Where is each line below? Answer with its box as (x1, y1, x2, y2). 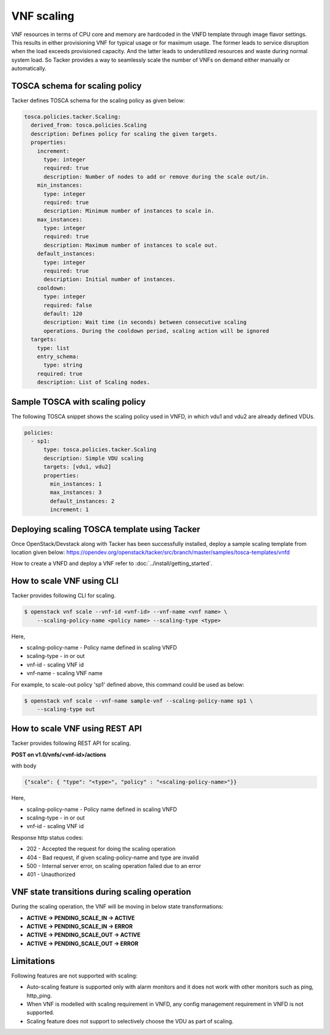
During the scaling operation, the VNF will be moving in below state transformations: (11, 903, 224, 910)
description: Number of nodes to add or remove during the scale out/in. (43, 173, 269, 180)
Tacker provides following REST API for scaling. (11, 739, 131, 747)
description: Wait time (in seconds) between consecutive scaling (43, 319, 247, 326)
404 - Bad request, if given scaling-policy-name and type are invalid (26, 854, 199, 861)
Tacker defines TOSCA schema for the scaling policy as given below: (11, 97, 185, 104)
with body (11, 762, 37, 769)
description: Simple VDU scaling (43, 455, 144, 461)
